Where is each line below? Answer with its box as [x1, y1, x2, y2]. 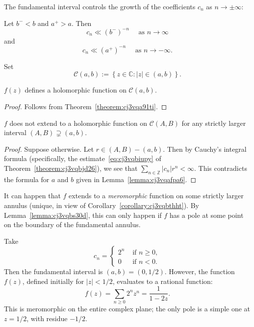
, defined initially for [22, 276, 84, 286]
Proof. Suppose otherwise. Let [4, 143, 94, 154]
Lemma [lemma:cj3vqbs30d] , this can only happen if [4, 210, 162, 220]
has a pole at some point [169, 210, 244, 220]
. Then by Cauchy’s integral [163, 143, 247, 154]
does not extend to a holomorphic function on [9, 117, 148, 128]
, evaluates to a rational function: [112, 276, 213, 286]
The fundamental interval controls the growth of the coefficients [4, 1, 196, 11]
